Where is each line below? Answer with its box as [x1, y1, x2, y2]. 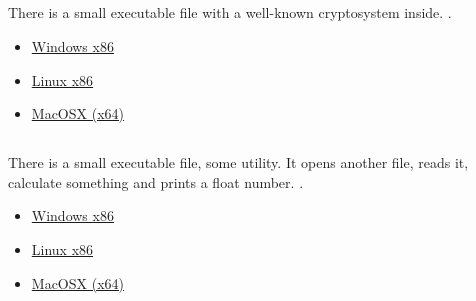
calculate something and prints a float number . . [8, 171, 304, 192]
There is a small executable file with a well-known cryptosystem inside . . [8, 2, 452, 23]
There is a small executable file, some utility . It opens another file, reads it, [8, 152, 469, 173]
